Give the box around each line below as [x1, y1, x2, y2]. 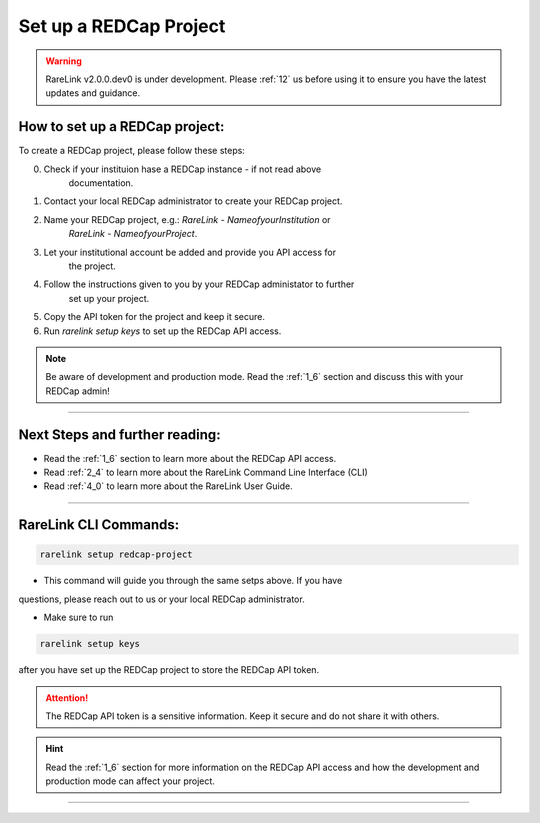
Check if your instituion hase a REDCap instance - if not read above [43, 163, 322, 175]
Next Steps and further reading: [18, 426, 221, 443]
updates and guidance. [45, 87, 141, 99]
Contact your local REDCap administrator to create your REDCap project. [43, 195, 343, 207]
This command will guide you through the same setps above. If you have [43, 575, 343, 587]
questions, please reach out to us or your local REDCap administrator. [18, 593, 305, 605]
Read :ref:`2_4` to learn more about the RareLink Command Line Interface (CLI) [43, 466, 369, 478]
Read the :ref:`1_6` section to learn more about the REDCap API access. [43, 452, 337, 464]
